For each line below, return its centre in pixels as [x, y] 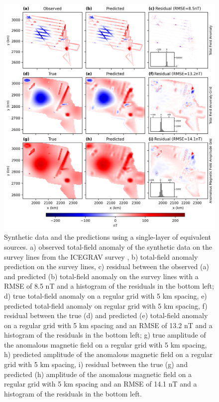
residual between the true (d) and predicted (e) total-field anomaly [106, 315]
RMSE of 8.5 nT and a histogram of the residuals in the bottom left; [109, 286]
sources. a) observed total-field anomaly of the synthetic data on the [108, 246]
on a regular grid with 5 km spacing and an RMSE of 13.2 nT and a [108, 325]
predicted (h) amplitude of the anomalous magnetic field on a [98, 374]
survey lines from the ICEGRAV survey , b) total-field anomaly [101, 256]
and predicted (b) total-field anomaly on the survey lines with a [101, 276]
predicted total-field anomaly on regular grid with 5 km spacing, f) [106, 305]
